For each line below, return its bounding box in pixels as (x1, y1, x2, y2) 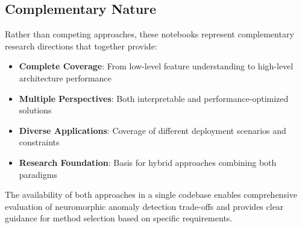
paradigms (19, 168, 57, 180)
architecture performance (19, 71, 112, 84)
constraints (19, 136, 60, 148)
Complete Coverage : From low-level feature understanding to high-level (19, 60, 294, 72)
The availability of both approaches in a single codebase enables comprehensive (5, 188, 297, 201)
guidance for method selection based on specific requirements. (5, 212, 233, 224)
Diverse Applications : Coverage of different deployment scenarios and (19, 124, 286, 136)
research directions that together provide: (5, 39, 157, 52)
